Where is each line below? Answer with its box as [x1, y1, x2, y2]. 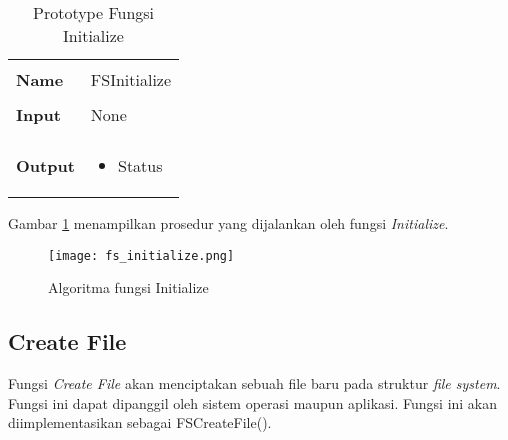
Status [118, 154, 163, 177]
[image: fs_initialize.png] [48, 248, 235, 263]
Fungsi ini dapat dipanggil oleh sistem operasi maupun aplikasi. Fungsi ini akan [8, 392, 498, 413]
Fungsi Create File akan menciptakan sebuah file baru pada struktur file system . [8, 373, 501, 394]
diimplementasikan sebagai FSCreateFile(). [8, 412, 272, 433]
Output [16, 154, 75, 177]
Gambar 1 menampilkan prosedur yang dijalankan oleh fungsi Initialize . [8, 213, 449, 233]
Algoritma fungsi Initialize [48, 277, 209, 298]
